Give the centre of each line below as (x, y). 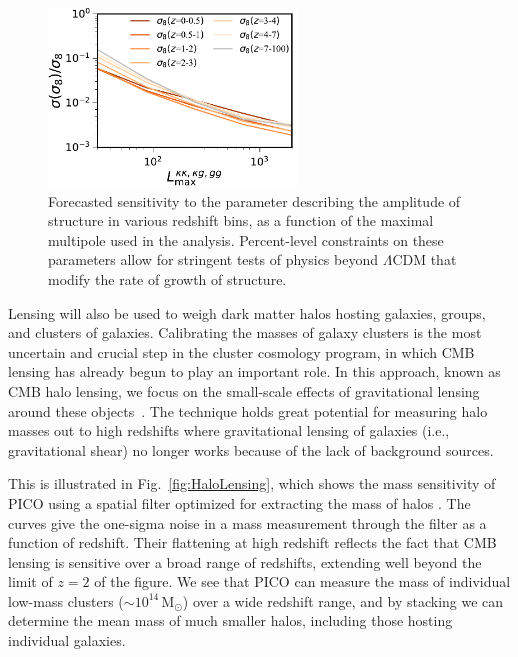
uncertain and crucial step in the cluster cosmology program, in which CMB (241, 351)
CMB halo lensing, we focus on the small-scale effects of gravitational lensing (244, 390)
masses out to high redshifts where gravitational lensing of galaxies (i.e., (229, 430)
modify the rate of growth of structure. (167, 278)
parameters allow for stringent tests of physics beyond (213, 259)
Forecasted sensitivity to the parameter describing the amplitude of (254, 200)
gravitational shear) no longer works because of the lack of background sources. (251, 449)
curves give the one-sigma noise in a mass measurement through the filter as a (247, 522)
